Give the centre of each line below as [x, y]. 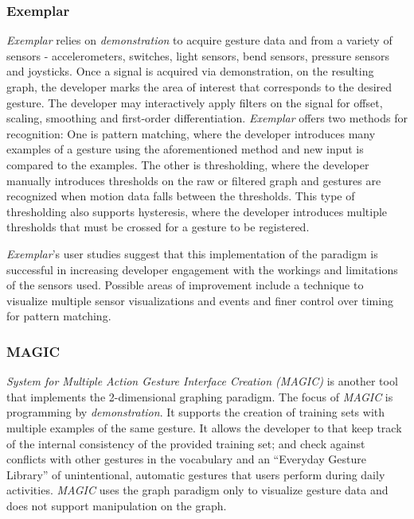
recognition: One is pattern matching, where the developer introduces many [191, 133]
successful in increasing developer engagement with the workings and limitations [202, 269]
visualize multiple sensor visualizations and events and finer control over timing [200, 300]
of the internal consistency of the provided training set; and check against [186, 443]
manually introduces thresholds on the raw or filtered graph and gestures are [194, 180]
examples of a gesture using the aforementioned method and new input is [185, 149]
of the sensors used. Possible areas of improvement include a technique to [185, 285]
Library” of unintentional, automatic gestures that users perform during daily [196, 474]
